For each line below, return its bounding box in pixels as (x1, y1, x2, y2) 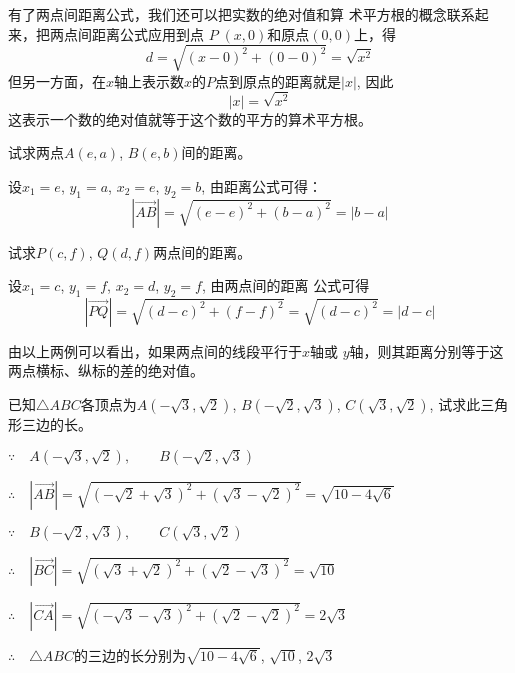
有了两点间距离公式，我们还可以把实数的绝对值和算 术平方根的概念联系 (8, 4, 475, 24)
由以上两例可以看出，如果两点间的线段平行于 (8, 340, 302, 361)
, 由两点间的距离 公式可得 (201, 275, 370, 296)
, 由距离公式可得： (201, 175, 322, 196)
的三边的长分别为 (73, 644, 186, 665)
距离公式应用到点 (91, 23, 204, 44)
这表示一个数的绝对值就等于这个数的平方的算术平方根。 (8, 108, 372, 129)
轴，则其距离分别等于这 (349, 340, 504, 361)
